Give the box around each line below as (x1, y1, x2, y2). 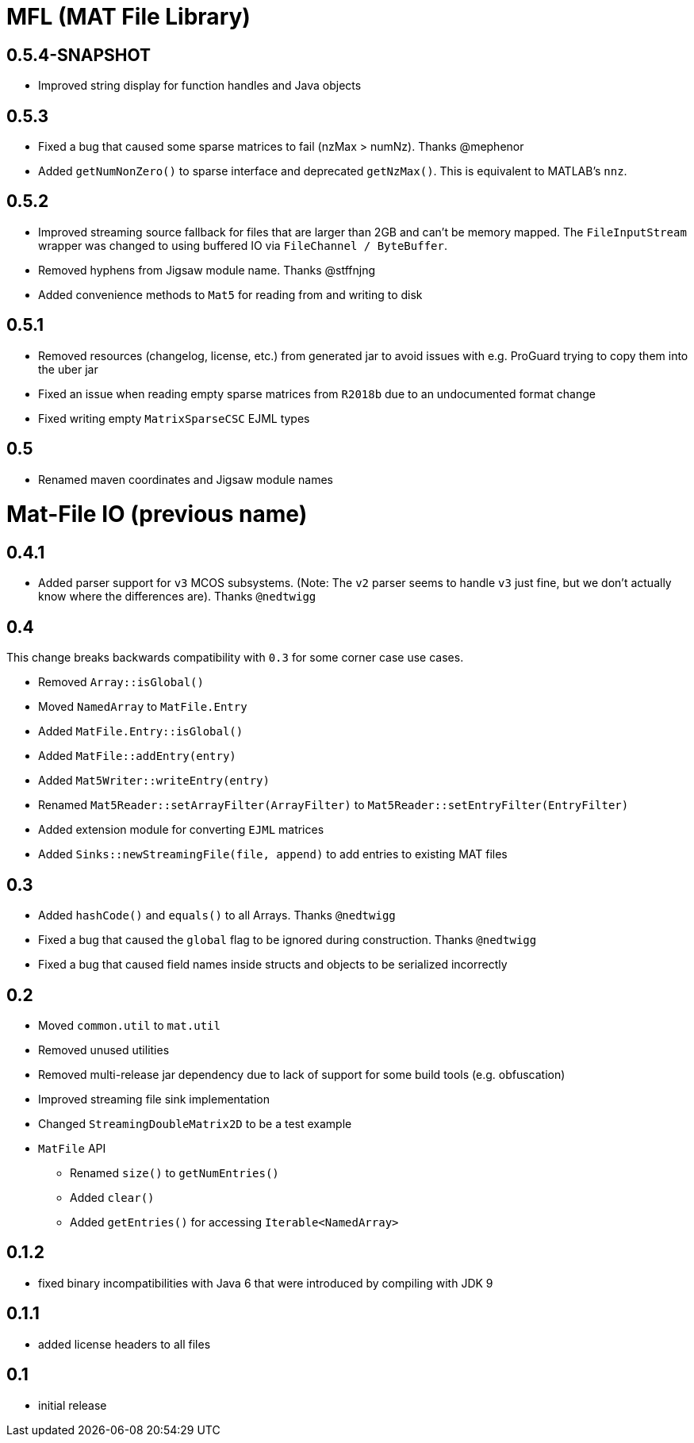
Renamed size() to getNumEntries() (70, 1166, 279, 1180)
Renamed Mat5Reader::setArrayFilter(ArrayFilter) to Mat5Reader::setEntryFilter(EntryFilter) (38, 798, 629, 812)
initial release (38, 1398, 107, 1412)
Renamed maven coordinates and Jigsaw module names (38, 472, 333, 486)
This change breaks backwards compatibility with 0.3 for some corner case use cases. (6, 651, 464, 665)
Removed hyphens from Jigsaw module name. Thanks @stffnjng (38, 263, 376, 277)
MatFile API (38, 1142, 106, 1155)
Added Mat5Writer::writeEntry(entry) (38, 773, 270, 788)
